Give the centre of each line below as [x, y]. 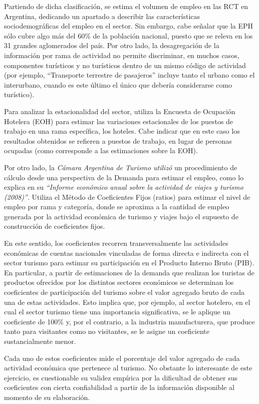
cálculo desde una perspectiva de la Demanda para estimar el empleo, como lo [124, 177]
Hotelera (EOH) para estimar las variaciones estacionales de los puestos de [119, 121]
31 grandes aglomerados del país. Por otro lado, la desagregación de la [112, 45]
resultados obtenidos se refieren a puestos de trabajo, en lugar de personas [118, 140]
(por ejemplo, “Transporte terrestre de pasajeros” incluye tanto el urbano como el [129, 75]
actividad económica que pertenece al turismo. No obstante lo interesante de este [128, 368]
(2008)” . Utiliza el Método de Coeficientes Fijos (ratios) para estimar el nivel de [127, 196]
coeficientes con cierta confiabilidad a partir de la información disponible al [119, 387]
